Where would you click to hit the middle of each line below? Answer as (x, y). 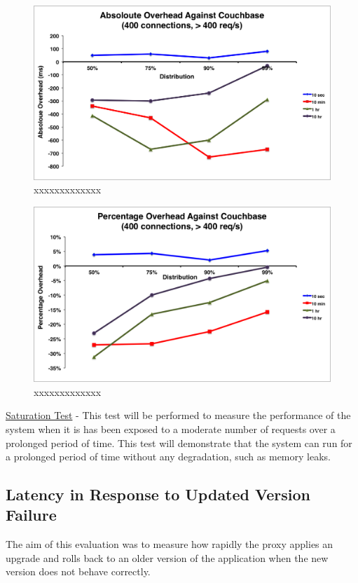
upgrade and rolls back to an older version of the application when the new (167, 557)
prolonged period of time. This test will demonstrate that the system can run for (179, 443)
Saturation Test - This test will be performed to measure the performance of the (178, 415)
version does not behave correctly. (78, 571)
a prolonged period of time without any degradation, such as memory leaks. (168, 457)
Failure (31, 515)
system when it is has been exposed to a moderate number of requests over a (171, 428)
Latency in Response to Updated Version (158, 494)
